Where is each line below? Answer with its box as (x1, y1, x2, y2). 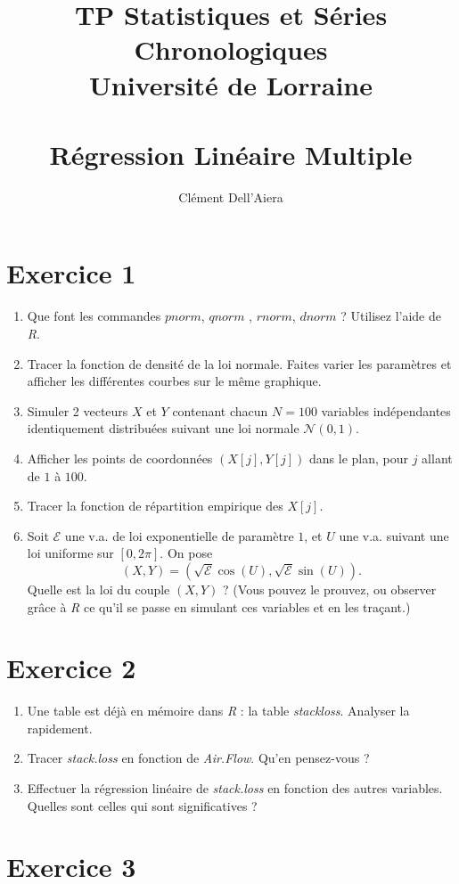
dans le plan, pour (309, 448, 408, 467)
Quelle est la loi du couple (27, 579, 170, 598)
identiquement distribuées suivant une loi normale (27, 419, 299, 438)
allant (422, 448, 453, 467)
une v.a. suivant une (339, 526, 449, 544)
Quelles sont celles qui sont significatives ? (27, 796, 258, 814)
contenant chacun (172, 401, 268, 420)
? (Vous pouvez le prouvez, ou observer (223, 579, 437, 598)
